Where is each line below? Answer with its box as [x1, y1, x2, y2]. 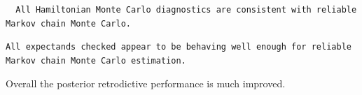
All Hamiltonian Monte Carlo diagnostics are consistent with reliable [15, 5, 357, 15]
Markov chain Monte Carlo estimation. [6, 55, 186, 66]
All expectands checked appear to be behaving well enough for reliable [6, 42, 351, 52]
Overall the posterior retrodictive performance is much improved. [6, 76, 286, 91]
